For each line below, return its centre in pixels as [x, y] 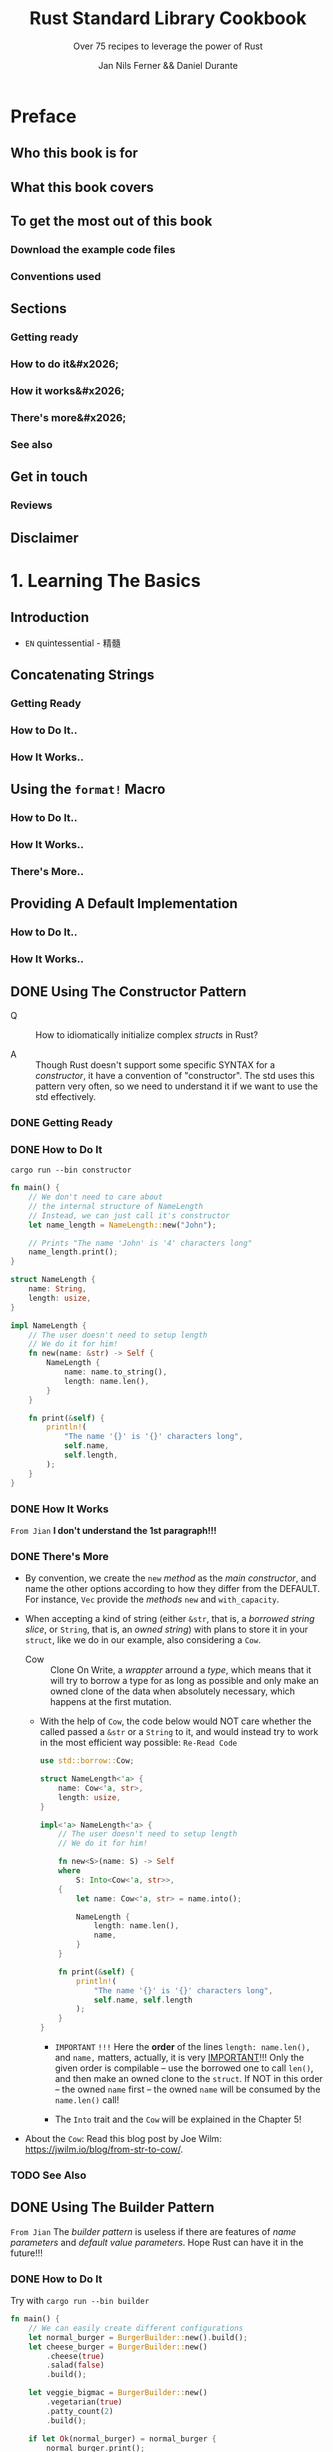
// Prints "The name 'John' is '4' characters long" [140, 1243]
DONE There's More [59, 1556]
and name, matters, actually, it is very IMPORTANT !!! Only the [179, 2058]
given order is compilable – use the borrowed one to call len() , [184, 2068]
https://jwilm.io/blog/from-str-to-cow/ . [103, 2149]
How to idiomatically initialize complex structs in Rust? [146, 1035]
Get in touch [49, 477]
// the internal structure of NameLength [115, 1206]
